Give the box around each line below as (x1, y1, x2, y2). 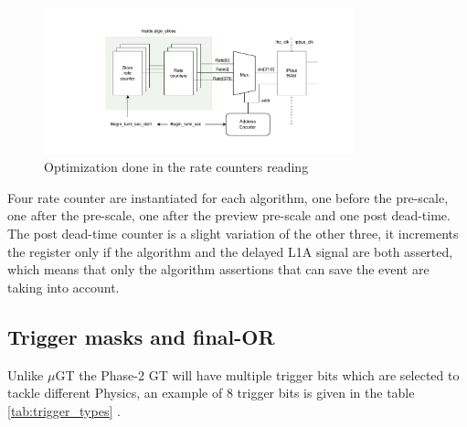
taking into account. (7, 277, 120, 296)
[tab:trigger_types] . (7, 400, 121, 420)
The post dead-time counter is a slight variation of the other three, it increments (7, 224, 459, 243)
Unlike (7, 365, 44, 384)
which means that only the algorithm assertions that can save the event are (7, 260, 430, 279)
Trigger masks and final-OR (7, 322, 275, 350)
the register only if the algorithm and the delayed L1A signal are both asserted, (7, 241, 453, 261)
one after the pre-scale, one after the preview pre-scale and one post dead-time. (7, 206, 451, 225)
